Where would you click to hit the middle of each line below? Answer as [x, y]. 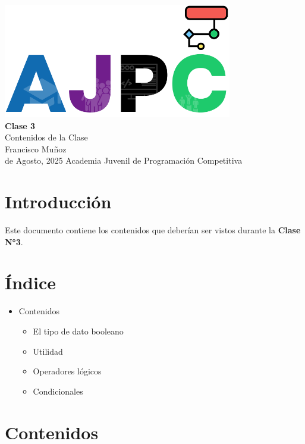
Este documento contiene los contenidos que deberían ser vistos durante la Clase [153, 230]
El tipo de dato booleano [78, 331]
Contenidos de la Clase [46, 137]
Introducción [58, 201]
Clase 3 [20, 125]
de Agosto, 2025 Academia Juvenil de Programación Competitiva [124, 160]
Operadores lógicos [67, 371]
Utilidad [48, 351]
